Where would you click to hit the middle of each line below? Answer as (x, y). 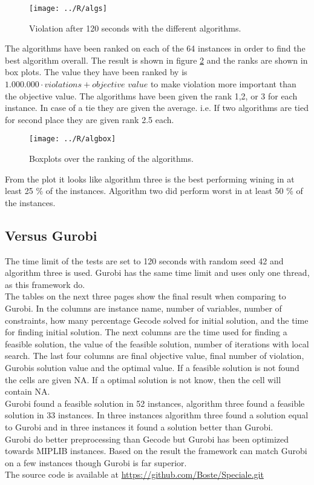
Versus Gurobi (51, 235)
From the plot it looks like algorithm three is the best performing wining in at (150, 179)
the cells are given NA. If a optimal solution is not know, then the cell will (143, 379)
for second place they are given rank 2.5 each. (90, 119)
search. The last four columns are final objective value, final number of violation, (155, 356)
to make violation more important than (223, 84)
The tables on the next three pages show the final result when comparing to (146, 296)
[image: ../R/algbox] (73, 139)
